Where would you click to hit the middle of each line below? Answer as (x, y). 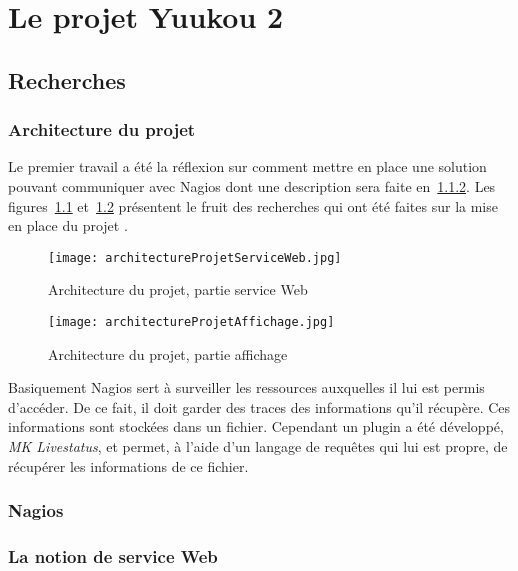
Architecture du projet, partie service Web (178, 289)
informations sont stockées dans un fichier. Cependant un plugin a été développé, (256, 426)
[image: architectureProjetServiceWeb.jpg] (195, 257)
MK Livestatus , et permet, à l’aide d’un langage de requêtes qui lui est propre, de (258, 446)
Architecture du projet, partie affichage (168, 353)
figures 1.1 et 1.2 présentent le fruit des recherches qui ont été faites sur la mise (253, 205)
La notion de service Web (113, 555)
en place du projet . (68, 225)
